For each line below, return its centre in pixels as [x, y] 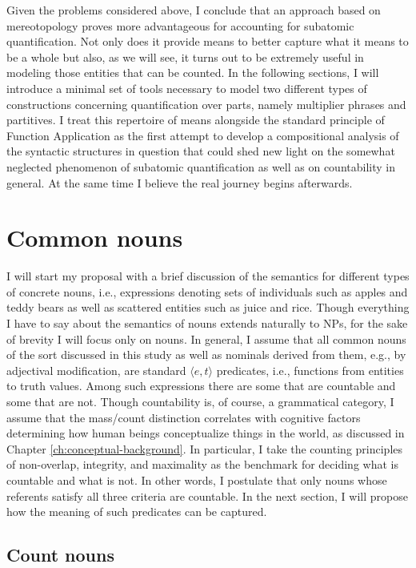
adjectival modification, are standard [96, 370]
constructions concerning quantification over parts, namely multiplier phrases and [206, 104]
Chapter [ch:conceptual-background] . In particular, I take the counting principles [205, 448]
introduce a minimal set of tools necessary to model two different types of [187, 88]
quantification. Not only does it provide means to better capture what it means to [208, 41]
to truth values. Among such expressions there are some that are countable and [201, 386]
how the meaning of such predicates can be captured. [137, 512]
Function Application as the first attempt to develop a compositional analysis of [203, 135]
